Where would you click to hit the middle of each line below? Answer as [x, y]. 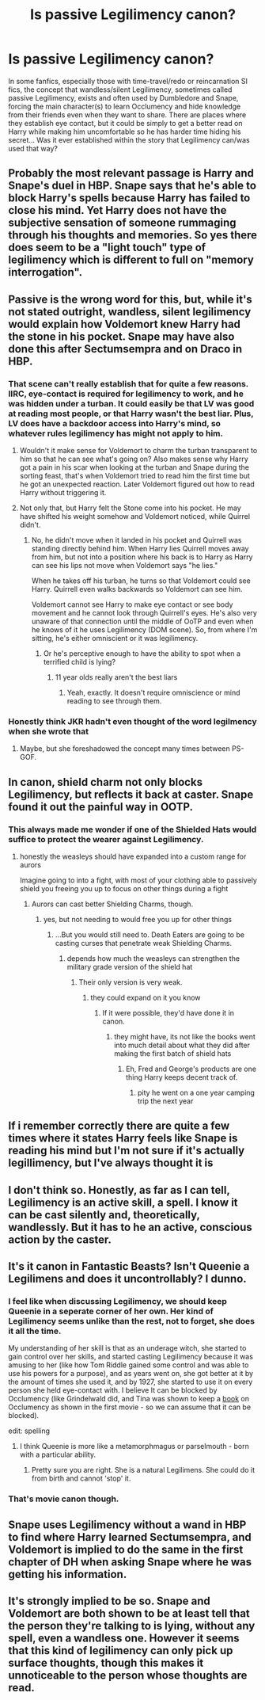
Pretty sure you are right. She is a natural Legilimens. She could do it [143, 1470]
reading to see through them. [114, 701]
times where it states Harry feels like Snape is [123, 1138]
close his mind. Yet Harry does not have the [117, 210]
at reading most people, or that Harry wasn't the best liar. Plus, [131, 414]
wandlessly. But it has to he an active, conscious [131, 1227]
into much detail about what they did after [182, 1045]
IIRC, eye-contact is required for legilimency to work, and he [126, 394]
